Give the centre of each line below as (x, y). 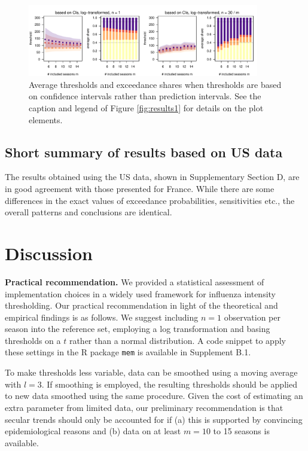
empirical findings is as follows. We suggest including (102, 317)
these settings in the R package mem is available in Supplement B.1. (128, 352)
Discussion (49, 253)
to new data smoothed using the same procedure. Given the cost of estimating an (154, 396)
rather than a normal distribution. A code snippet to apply (177, 340)
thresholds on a (33, 340)
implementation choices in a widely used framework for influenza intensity (141, 293)
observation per (252, 317)
